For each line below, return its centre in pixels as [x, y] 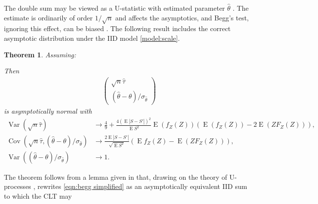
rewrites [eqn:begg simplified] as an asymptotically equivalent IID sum [142, 186]
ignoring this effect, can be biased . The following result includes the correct [117, 28]
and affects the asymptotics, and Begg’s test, [182, 17]
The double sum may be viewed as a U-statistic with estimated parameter [114, 8]
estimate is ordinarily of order [48, 17]
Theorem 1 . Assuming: [40, 54]
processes [18, 186]
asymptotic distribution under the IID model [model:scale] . [92, 38]
